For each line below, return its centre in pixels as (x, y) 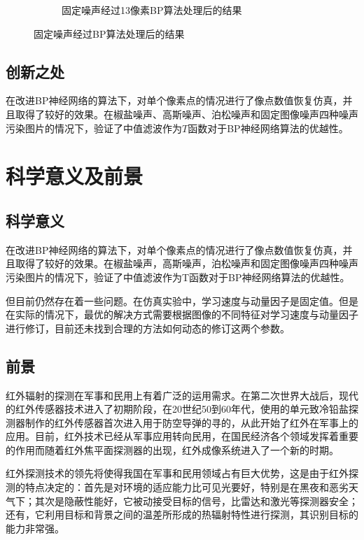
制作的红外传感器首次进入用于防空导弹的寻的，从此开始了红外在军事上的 (191, 422)
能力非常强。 (35, 528)
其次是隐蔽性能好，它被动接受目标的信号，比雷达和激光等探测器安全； (196, 500)
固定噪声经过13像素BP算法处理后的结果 (152, 10)
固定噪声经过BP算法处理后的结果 (109, 33)
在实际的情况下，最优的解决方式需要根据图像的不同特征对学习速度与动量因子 (182, 314)
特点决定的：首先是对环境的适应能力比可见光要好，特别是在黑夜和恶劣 (187, 487)
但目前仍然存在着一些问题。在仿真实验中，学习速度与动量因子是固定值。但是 (182, 300)
